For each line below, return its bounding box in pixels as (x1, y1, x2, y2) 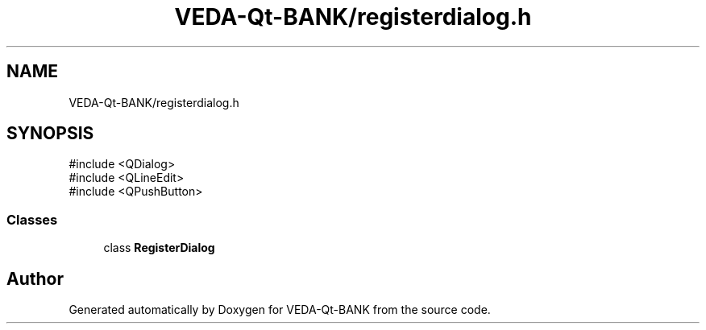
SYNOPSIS (6, 123, 94, 144)
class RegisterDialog (103, 241, 215, 255)
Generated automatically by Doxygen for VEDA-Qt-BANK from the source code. (69, 303, 491, 317)
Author (6, 268, 64, 289)
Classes (6, 211, 58, 228)
